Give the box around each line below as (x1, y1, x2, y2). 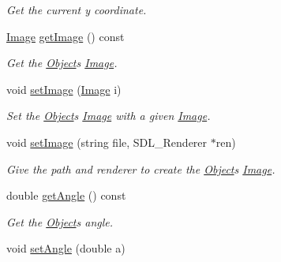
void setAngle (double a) (6, 240, 126, 256)
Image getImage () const (6, 28, 125, 44)
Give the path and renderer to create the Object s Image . (6, 160, 275, 177)
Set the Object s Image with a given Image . (6, 107, 211, 124)
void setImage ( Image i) (6, 80, 122, 97)
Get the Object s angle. (6, 213, 114, 230)
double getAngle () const (6, 187, 126, 204)
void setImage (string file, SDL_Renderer (6, 133, 208, 150)
